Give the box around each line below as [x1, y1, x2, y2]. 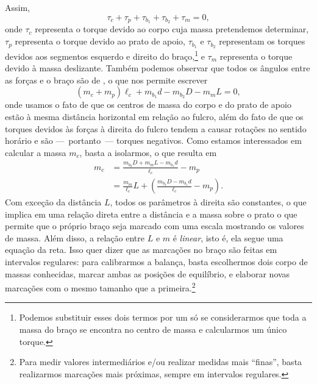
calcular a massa [5, 146, 66, 158]
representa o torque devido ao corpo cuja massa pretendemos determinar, [35, 23, 309, 35]
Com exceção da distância [5, 196, 102, 208]
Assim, [5, 1, 30, 13]
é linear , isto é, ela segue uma [173, 231, 283, 244]
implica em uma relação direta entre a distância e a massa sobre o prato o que [5, 207, 297, 220]
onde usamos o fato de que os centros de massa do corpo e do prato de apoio [5, 98, 291, 111]
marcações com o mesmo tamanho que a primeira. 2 [5, 280, 196, 294]
